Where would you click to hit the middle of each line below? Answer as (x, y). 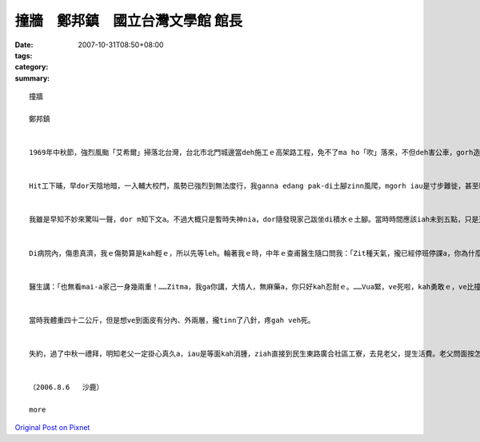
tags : (24, 55)
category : (32, 67)
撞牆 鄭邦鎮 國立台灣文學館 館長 (129, 21)
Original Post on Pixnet (52, 428)
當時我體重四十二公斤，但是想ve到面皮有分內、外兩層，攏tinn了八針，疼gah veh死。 (172, 320)
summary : (32, 78)
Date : (24, 45)
